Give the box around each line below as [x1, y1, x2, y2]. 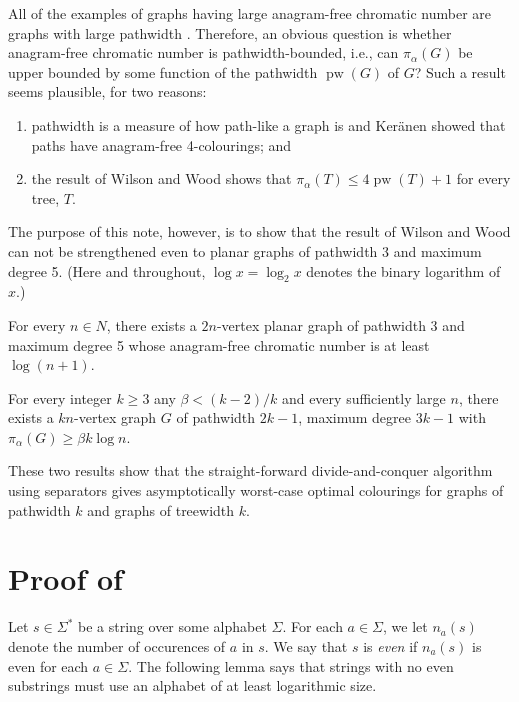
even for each [8, 655, 89, 676]
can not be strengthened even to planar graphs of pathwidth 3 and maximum [8, 240, 482, 261]
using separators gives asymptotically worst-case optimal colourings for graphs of [8, 480, 504, 501]
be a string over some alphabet [78, 616, 267, 637]
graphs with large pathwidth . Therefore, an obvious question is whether [8, 22, 452, 43]
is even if [363, 635, 418, 656]
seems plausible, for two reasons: [8, 81, 207, 102]
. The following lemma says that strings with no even [128, 655, 454, 676]
